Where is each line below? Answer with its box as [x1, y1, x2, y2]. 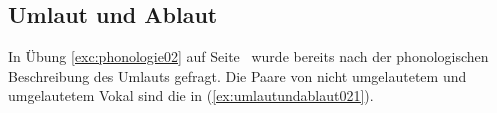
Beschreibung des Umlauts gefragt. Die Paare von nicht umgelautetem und [8, 65, 467, 86]
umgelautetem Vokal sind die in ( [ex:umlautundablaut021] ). [8, 85, 374, 106]
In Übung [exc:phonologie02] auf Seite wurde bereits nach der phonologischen [8, 46, 489, 67]
